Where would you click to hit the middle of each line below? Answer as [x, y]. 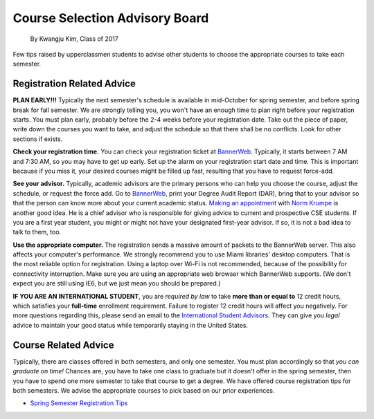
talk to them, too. [37, 232]
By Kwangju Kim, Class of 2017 [74, 39]
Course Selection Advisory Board [111, 18]
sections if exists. [38, 139]
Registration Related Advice [74, 84]
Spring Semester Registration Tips [79, 403]
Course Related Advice [63, 345]
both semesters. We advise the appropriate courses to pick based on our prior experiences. [144, 390]
